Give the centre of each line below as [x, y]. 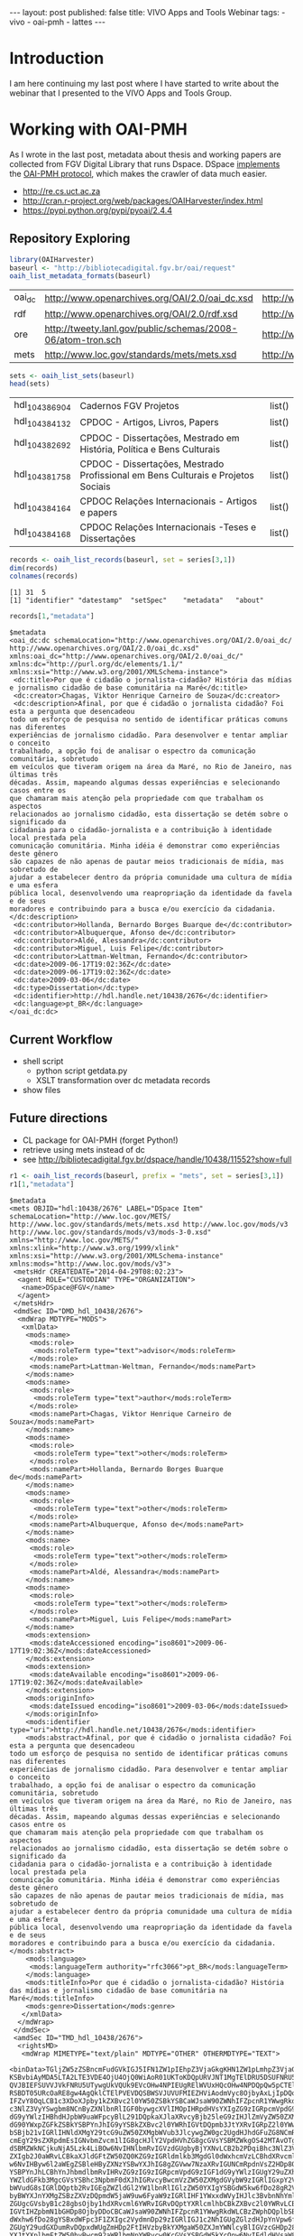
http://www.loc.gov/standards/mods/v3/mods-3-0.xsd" [110, 1232]
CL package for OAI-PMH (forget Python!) [100, 1140]
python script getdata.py [82, 1071]
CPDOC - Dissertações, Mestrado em [160, 438]
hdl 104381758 [42, 475]
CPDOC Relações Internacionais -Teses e [168, 527]
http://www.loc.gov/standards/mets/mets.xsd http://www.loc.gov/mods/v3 [149, 1224]
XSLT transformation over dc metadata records [123, 1080]
